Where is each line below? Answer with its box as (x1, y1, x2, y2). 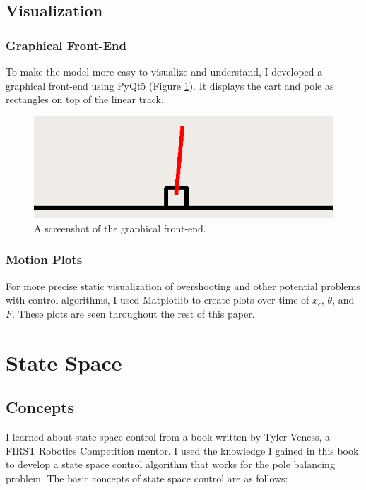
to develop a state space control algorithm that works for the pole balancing (6, 457, 335, 472)
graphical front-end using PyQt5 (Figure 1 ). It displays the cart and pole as (6, 78, 334, 92)
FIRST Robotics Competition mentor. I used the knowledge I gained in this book (6, 443, 359, 458)
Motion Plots (6, 251, 83, 268)
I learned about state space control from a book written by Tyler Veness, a (6, 429, 330, 443)
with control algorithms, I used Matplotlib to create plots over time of (6, 292, 309, 307)
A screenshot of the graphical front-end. (34, 220, 206, 235)
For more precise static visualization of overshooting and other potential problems (6, 278, 360, 293)
